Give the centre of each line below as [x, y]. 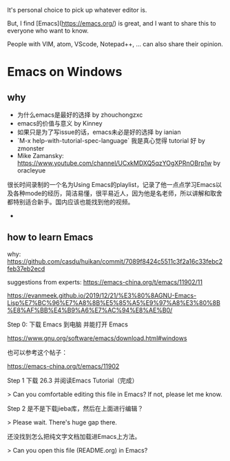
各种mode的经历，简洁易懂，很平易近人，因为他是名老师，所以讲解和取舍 [117, 193]
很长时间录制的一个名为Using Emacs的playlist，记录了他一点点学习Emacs [112, 185]
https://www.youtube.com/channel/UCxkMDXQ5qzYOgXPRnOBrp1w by [119, 163]
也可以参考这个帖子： [37, 352]
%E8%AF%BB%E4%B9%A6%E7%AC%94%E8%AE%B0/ [90, 310]
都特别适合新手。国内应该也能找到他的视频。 [71, 202]
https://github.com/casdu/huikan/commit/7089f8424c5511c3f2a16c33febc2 [115, 261]
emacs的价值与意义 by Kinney [60, 123]
